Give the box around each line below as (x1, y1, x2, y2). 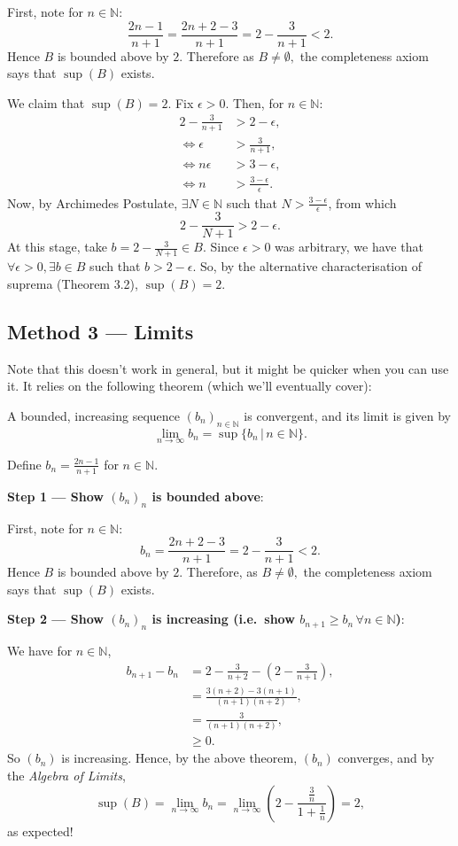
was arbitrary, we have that (275, 237, 423, 256)
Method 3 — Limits (7, 317, 194, 345)
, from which (328, 193, 397, 212)
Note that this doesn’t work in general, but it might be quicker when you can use (7, 359, 449, 377)
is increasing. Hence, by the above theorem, (61, 749, 298, 767)
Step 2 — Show (7, 609, 104, 628)
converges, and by (338, 749, 435, 767)
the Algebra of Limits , (7, 765, 126, 784)
